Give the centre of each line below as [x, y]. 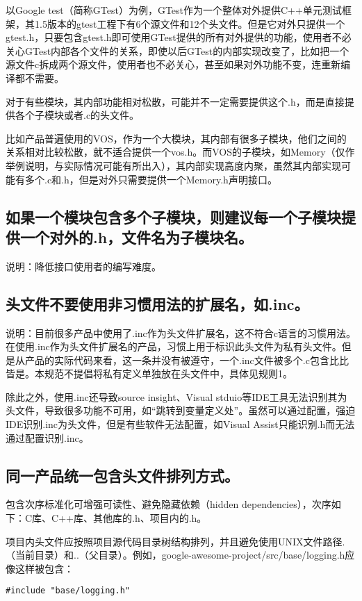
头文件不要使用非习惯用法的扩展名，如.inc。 [157, 303]
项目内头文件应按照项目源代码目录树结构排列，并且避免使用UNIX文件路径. [175, 541]
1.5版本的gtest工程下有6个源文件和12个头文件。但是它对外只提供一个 [190, 23]
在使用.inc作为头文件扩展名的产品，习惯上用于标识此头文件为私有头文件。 [174, 346]
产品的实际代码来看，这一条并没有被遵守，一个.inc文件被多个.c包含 [177, 360]
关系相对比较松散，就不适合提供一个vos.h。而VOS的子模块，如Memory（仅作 [180, 152]
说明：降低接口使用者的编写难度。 [83, 266]
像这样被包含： [40, 568]
